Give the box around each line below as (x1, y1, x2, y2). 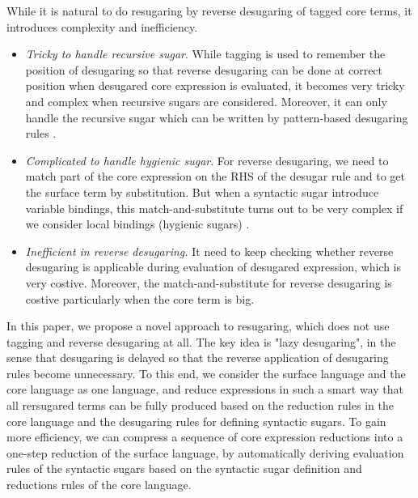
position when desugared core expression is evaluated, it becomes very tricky (25, 77, 405, 94)
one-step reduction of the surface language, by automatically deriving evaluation (6, 444, 404, 461)
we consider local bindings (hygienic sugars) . (25, 215, 250, 232)
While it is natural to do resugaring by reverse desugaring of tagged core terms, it (6, 2, 412, 19)
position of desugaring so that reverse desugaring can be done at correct (25, 61, 383, 78)
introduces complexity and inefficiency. (6, 18, 198, 35)
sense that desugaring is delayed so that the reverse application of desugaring (6, 349, 389, 366)
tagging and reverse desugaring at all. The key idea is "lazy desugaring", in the (6, 333, 396, 350)
